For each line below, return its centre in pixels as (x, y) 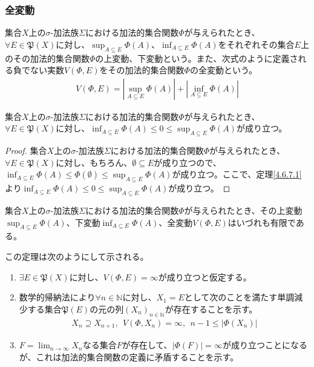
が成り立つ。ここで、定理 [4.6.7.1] (237, 174)
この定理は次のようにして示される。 (77, 256)
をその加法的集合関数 (142, 70)
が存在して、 (147, 345)
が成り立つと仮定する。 (205, 276)
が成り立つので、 (188, 162)
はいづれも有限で (262, 222)
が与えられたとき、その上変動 (243, 210)
